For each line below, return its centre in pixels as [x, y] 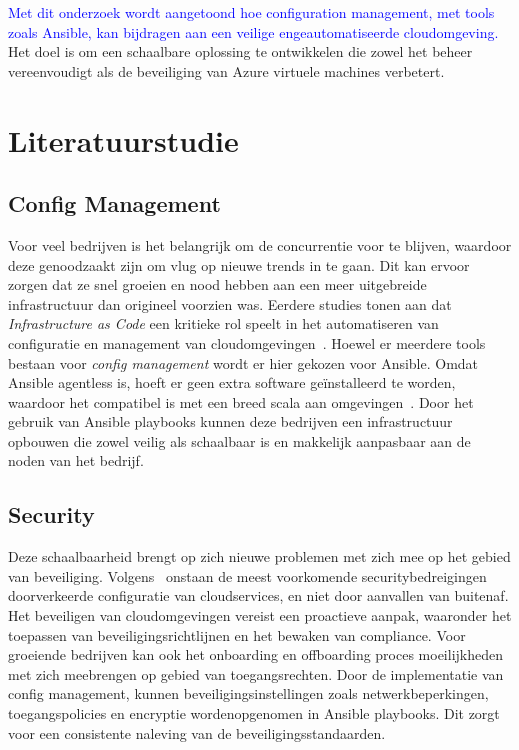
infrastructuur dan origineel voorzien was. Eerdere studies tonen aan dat [230, 303]
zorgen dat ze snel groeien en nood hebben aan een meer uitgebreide [217, 284]
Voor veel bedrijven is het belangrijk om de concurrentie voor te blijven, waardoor [260, 244]
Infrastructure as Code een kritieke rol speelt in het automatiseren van [223, 323]
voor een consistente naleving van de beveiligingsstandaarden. [197, 732]
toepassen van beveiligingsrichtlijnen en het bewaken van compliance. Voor [237, 634]
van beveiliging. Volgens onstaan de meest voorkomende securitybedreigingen [247, 575]
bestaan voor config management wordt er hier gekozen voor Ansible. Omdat [243, 362]
